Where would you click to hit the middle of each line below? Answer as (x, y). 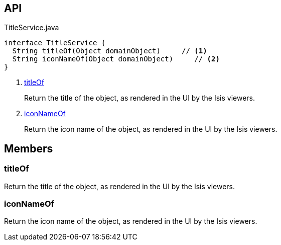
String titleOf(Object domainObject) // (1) (110, 51)
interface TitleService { (55, 43)
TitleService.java (32, 28)
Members (29, 148)
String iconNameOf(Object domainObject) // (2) (116, 59)
